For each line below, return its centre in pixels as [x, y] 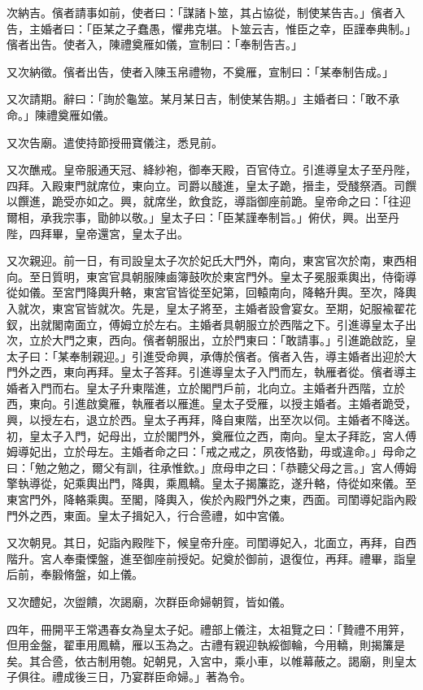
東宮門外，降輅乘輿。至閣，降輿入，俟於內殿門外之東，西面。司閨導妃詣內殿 [211, 499]
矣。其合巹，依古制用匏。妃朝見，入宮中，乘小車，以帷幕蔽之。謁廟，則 [200, 660]
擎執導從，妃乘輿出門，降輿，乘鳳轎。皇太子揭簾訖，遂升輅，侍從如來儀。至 [211, 483]
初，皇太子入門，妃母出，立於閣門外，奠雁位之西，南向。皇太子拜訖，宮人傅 [211, 435]
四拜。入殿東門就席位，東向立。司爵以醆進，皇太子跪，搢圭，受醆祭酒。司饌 [211, 185]
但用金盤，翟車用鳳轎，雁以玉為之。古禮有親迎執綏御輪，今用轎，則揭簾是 [206, 645]
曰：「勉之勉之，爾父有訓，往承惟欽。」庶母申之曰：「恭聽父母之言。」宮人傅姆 [211, 467]
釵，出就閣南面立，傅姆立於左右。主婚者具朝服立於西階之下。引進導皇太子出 [211, 324]
